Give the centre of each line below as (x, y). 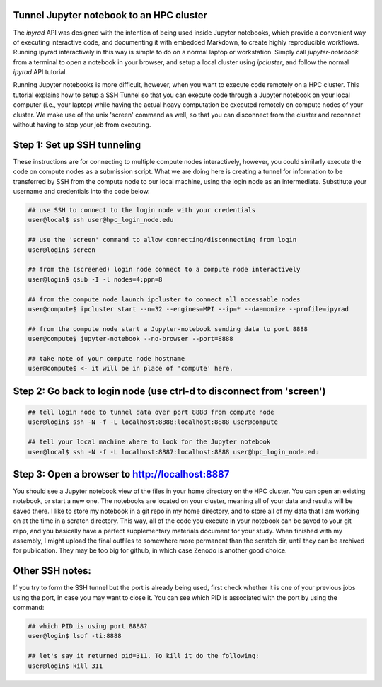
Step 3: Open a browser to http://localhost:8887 (121, 474)
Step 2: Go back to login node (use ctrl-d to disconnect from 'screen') (169, 391)
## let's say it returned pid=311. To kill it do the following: (144, 656)
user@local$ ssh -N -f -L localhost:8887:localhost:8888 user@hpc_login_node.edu (174, 452)
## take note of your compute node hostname (106, 358)
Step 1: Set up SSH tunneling (77, 145)
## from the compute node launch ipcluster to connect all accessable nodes (164, 299)
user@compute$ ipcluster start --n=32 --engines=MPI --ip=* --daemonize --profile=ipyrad (189, 309)
